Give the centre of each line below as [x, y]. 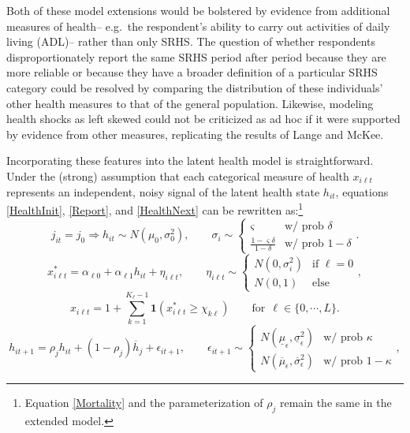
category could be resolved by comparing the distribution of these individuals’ [195, 87]
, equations [362, 191]
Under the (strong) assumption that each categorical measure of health [178, 175]
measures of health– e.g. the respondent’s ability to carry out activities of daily [198, 26]
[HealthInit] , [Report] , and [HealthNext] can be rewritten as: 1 [155, 209]
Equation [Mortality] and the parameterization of [144, 402]
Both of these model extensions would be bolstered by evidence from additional [198, 10]
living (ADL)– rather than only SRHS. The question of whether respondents [191, 41]
